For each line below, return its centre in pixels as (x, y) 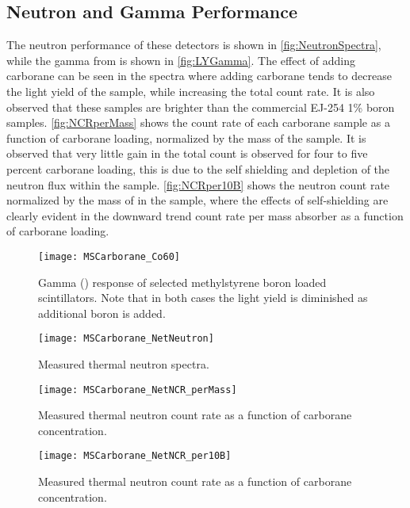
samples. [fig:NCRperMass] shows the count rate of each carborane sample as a (198, 122)
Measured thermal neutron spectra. (124, 364)
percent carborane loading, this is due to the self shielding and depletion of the (198, 168)
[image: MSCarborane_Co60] (109, 256)
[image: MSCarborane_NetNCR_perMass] (138, 390)
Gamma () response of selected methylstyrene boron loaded (182, 282)
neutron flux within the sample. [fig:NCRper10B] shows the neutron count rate (198, 184)
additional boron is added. (102, 313)
